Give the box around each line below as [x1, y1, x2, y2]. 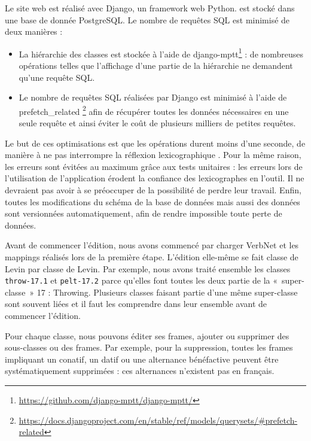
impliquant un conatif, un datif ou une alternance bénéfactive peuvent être [5, 352, 279, 365]
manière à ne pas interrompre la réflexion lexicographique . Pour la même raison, [5, 148, 301, 161]
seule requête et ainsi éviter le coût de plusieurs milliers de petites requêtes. [19, 117, 296, 129]
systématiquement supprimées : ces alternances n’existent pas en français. [5, 364, 275, 377]
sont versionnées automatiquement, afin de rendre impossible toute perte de [5, 207, 282, 220]
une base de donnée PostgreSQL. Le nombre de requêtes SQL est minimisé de [5, 13, 290, 26]
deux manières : [5, 25, 63, 38]
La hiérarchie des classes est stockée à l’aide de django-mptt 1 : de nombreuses [19, 45, 304, 60]
